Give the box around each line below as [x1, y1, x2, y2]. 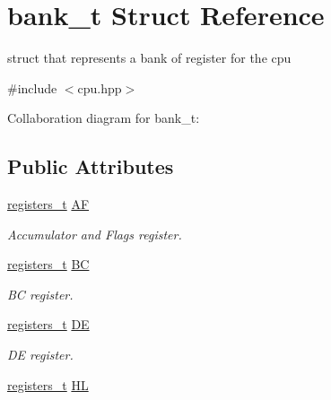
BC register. [7, 284, 74, 303]
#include [7, 78, 57, 97]
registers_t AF [7, 195, 90, 213]
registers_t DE [7, 315, 90, 334]
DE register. [7, 345, 74, 364]
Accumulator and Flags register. [7, 224, 182, 243]
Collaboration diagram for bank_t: [7, 109, 200, 127]
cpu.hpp [77, 78, 122, 97]
